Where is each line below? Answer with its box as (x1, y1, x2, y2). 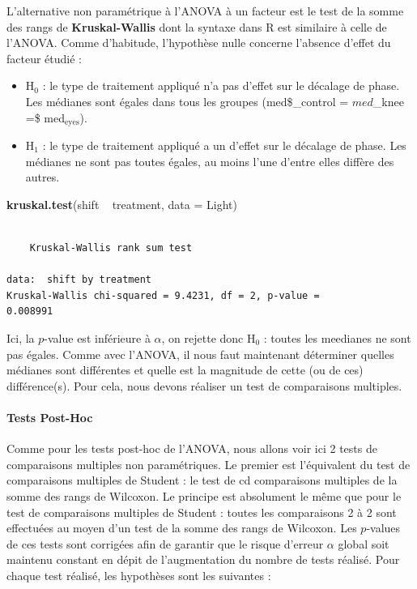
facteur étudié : (6, 49, 82, 66)
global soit (338, 535, 389, 552)
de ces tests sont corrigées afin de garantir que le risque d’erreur (6, 535, 324, 552)
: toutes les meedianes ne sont (263, 329, 411, 346)
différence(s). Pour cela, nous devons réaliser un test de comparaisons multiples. (6, 377, 402, 394)
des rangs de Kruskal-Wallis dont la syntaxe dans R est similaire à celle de (6, 18, 387, 35)
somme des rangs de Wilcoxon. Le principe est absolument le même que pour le (6, 487, 402, 504)
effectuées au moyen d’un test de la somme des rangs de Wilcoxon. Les (6, 519, 357, 536)
